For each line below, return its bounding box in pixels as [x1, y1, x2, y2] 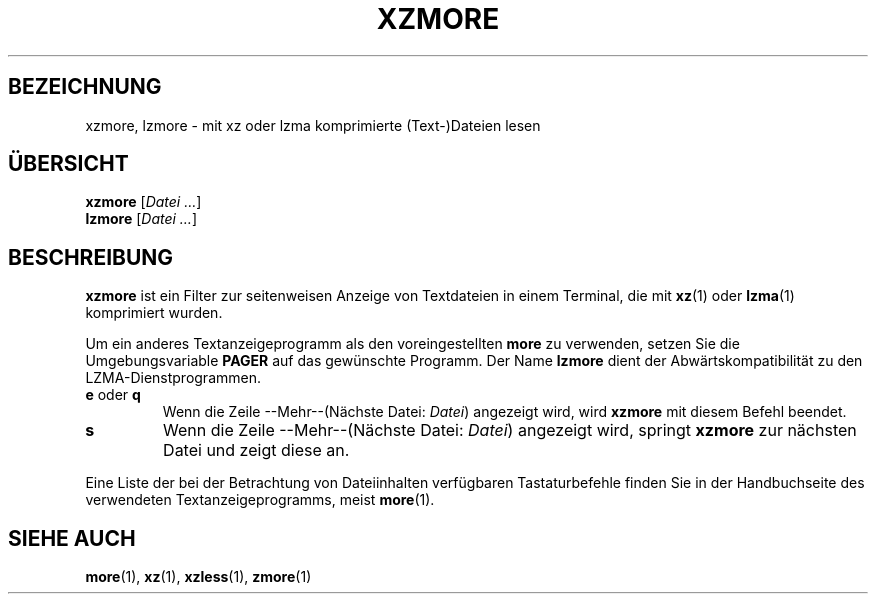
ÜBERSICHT [8, 151, 129, 177]
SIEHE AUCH [8, 525, 136, 551]
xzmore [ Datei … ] [85, 193, 202, 211]
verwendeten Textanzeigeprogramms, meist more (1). [85, 491, 435, 509]
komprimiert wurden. [85, 304, 223, 322]
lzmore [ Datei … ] [85, 210, 198, 228]
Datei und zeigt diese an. [163, 440, 350, 461]
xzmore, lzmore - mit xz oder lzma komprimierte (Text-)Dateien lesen [85, 116, 541, 134]
